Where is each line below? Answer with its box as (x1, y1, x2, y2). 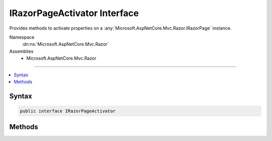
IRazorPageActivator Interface (9, 8, 139, 19)
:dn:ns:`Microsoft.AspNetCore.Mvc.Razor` (22, 41, 109, 47)
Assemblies (9, 48, 34, 54)
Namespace (9, 34, 35, 40)
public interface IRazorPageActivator (20, 108, 116, 114)
